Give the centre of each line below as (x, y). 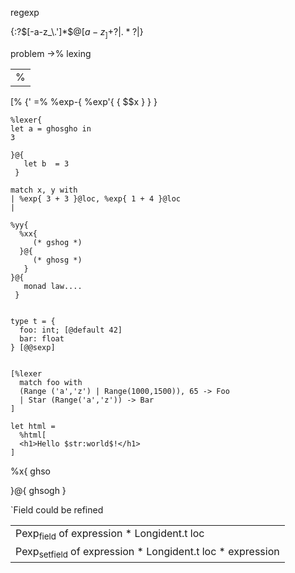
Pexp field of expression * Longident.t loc (110, 534)
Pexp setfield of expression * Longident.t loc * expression (147, 552)
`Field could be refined (57, 509)
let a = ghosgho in (51, 128)
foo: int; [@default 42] (71, 330)
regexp (25, 12)
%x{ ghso (30, 471)
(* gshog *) (57, 242)
